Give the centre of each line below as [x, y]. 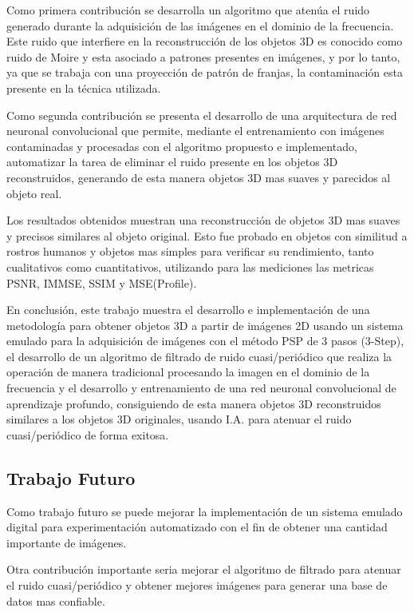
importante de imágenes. [67, 542]
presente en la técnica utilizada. [84, 87]
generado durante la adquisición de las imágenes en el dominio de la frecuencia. [200, 25]
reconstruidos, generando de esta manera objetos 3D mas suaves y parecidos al [199, 177]
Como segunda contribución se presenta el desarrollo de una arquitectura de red [202, 115]
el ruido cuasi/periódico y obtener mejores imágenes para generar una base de [197, 585]
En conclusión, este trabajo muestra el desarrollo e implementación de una [188, 310]
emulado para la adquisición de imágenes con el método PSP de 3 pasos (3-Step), [205, 341]
